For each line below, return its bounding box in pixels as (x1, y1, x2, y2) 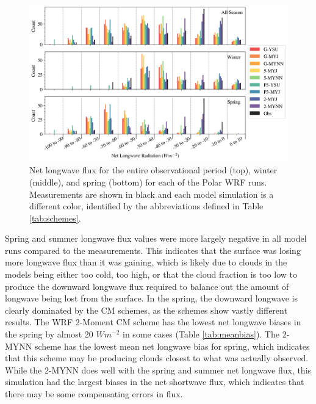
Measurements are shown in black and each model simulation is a (29, 187, 274, 200)
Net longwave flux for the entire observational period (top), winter (29, 164, 278, 176)
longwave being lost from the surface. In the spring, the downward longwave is (5, 292, 298, 305)
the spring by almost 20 (5, 328, 93, 341)
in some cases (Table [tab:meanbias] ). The (123, 328, 279, 341)
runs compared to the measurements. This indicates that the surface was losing (5, 243, 301, 256)
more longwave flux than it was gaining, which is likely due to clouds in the (5, 256, 287, 269)
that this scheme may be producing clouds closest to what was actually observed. (5, 352, 309, 364)
